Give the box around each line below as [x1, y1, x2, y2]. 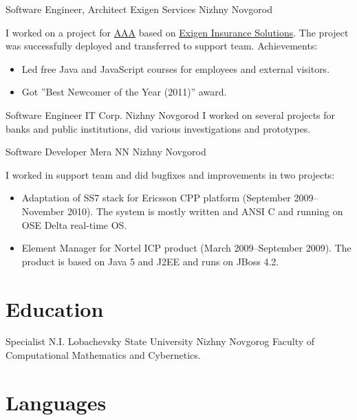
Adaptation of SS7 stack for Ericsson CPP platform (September [21, 190, 291, 205]
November [21, 203, 65, 218]
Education [6, 294, 104, 322]
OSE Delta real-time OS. [21, 217, 127, 232]
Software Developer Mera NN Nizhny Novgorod [6, 144, 206, 159]
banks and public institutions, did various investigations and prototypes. [6, 121, 311, 135]
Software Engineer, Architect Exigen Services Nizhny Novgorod [6, 2, 273, 16]
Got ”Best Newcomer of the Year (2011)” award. [21, 85, 227, 99]
